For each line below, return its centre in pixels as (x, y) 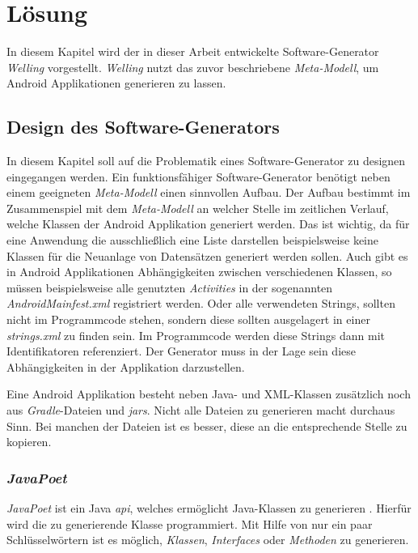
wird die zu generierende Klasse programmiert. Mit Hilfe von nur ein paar (190, 523)
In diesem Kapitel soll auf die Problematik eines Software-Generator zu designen (206, 161)
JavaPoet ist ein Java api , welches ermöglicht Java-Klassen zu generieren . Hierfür (209, 508)
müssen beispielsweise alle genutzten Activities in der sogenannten (170, 287)
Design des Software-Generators (143, 127)
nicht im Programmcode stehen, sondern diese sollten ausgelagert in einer (188, 319)
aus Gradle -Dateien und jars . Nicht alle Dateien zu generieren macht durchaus (201, 410)
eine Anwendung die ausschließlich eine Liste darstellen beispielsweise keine (192, 240)
